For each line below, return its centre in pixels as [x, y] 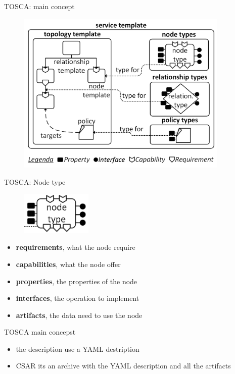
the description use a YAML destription [78, 349]
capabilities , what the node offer [68, 264]
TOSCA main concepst [40, 332]
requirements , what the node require [76, 247]
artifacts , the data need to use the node [79, 315]
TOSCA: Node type [35, 181]
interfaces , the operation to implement [78, 298]
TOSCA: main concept [39, 6]
